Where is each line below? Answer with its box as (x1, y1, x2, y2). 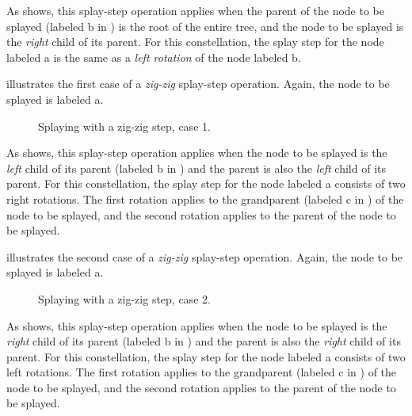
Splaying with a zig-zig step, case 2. (38, 290, 211, 307)
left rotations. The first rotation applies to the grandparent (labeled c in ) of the (6, 364, 397, 380)
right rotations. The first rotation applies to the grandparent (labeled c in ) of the (6, 190, 404, 207)
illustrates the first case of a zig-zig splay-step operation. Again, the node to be (6, 75, 390, 92)
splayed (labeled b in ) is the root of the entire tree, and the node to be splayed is (6, 17, 404, 34)
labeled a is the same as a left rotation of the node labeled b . (6, 48, 301, 65)
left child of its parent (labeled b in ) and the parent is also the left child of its (6, 159, 386, 176)
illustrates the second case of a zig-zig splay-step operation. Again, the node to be (6, 248, 403, 265)
